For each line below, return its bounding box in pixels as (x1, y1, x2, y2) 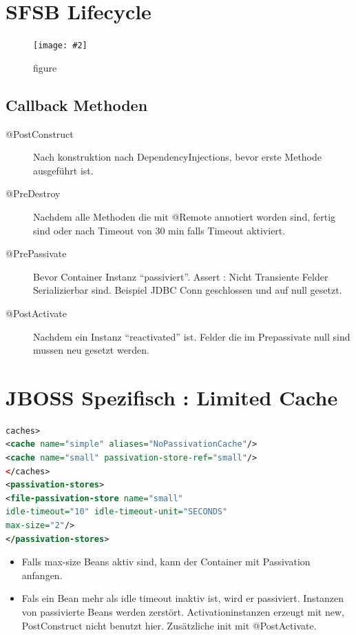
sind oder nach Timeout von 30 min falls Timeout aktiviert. (33, 223, 286, 237)
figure (33, 60, 57, 74)
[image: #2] (33, 41, 87, 51)
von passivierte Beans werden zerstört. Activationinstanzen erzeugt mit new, (21, 604, 344, 618)
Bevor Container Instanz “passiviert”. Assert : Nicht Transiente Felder (33, 269, 328, 283)
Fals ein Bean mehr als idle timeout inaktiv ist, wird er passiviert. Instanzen (21, 591, 344, 605)
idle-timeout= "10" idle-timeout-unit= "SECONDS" (6, 507, 228, 517)
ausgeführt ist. (33, 163, 94, 177)
